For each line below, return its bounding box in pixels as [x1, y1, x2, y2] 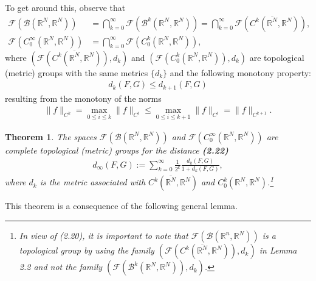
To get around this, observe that [5, 1, 126, 13]
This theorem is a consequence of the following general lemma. [5, 199, 238, 212]
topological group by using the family [19, 244, 154, 257]
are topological [249, 51, 304, 63]
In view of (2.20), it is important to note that [19, 229, 188, 242]
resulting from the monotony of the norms [5, 91, 162, 104]
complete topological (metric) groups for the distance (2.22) [5, 143, 228, 156]
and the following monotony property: [170, 66, 311, 79]
